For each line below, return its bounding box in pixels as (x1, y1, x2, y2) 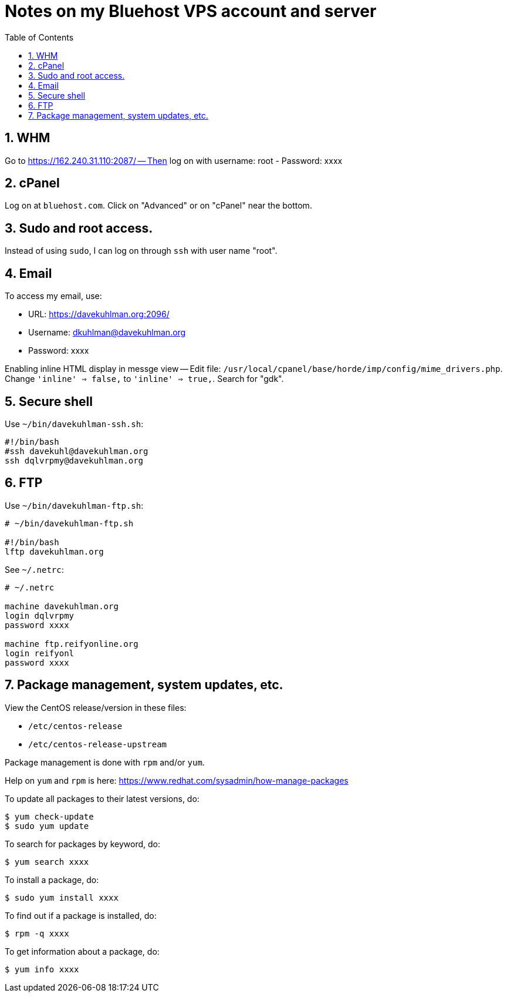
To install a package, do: (5, 874, 99, 885)
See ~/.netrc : (5, 564, 64, 575)
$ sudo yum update (5, 821, 89, 831)
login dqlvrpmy (5, 610, 75, 620)
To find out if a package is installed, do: (5, 910, 157, 921)
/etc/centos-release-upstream (28, 739, 167, 749)
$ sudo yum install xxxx (5, 892, 119, 902)
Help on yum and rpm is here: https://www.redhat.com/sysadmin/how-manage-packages (5, 775, 349, 785)
